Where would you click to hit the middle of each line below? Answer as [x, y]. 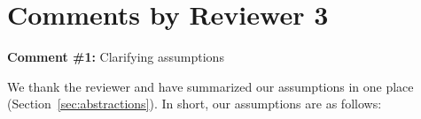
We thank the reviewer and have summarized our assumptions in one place [210, 86]
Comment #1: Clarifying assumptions [116, 57]
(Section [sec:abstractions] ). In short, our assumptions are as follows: [195, 104]
